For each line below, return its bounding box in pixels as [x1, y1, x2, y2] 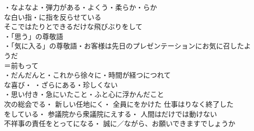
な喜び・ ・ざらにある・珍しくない [4, 79, 118, 89]
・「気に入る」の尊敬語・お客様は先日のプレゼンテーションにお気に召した [4, 41, 244, 51]
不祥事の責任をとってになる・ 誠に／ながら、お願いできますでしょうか [4, 118, 236, 129]
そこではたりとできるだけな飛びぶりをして [4, 21, 143, 32]
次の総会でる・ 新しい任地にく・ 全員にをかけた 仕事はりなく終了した [4, 98, 234, 109]
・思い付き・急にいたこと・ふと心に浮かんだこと [4, 89, 164, 99]
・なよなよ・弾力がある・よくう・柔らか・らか [4, 2, 157, 12]
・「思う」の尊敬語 [4, 31, 63, 41]
